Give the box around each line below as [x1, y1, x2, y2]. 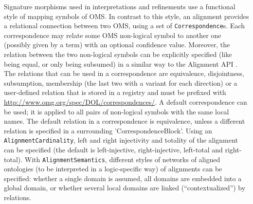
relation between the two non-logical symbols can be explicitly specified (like [4, 49, 232, 59]
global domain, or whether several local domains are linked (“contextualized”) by [4, 183, 246, 193]
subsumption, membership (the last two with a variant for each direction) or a [4, 77, 237, 88]
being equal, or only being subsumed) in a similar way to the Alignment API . [4, 58, 238, 69]
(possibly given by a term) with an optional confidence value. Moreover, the [4, 39, 230, 50]
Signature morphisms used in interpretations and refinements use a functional [4, 1, 235, 11]
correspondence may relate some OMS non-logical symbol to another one [4, 30, 221, 40]
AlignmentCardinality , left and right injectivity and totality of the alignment [4, 135, 238, 145]
